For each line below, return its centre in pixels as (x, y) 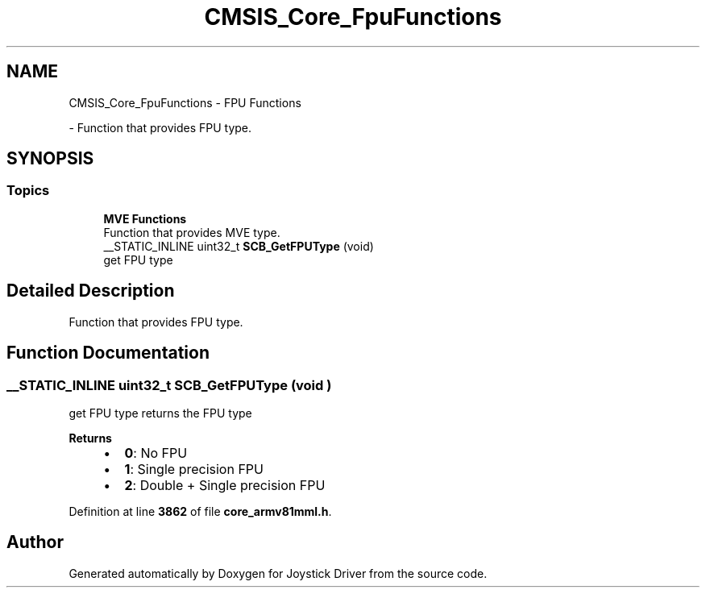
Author (35, 542)
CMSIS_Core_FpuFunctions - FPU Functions (185, 102)
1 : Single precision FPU (194, 469)
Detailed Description (91, 291)
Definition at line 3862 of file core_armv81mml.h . (200, 511)
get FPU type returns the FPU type (160, 413)
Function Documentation (108, 353)
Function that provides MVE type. (192, 232)
